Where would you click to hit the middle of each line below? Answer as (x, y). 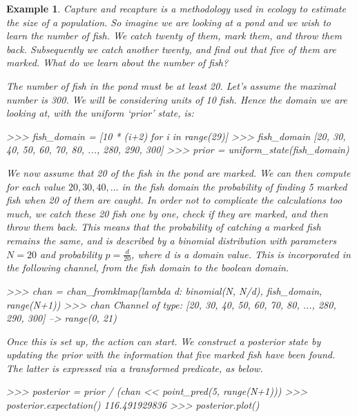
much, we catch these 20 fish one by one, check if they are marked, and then (167, 213)
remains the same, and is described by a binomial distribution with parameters (171, 240)
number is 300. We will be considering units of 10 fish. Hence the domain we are (177, 99)
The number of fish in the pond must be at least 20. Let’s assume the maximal (171, 85)
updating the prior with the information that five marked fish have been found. (171, 355)
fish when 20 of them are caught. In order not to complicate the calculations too (174, 200)
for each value (36, 186)
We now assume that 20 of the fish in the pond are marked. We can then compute (178, 172)
